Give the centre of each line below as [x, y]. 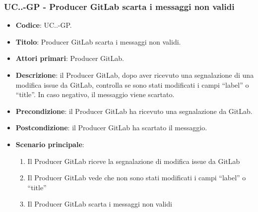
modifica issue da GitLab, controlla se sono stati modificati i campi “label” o [132, 84]
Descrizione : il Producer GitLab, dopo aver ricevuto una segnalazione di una [135, 75]
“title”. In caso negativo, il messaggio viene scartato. [95, 94]
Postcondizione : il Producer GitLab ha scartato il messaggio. [111, 128]
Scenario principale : [50, 144]
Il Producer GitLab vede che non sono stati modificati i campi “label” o [137, 178]
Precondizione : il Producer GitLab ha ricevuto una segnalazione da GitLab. [134, 111]
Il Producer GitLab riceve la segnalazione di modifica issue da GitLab [134, 161]
